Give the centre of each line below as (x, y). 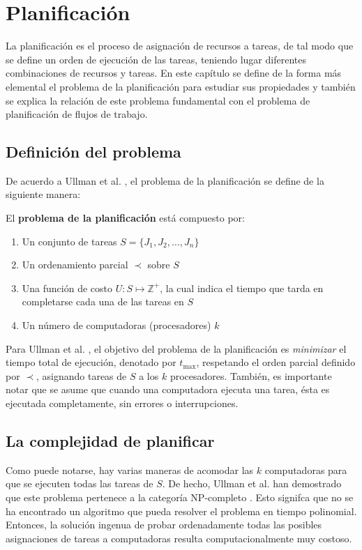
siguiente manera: (43, 194)
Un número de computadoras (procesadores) (116, 325)
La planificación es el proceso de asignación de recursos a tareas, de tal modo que (180, 46)
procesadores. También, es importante (251, 375)
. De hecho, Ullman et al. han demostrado (252, 483)
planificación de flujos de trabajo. (77, 114)
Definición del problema (93, 152)
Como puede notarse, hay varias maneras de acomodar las (130, 469)
